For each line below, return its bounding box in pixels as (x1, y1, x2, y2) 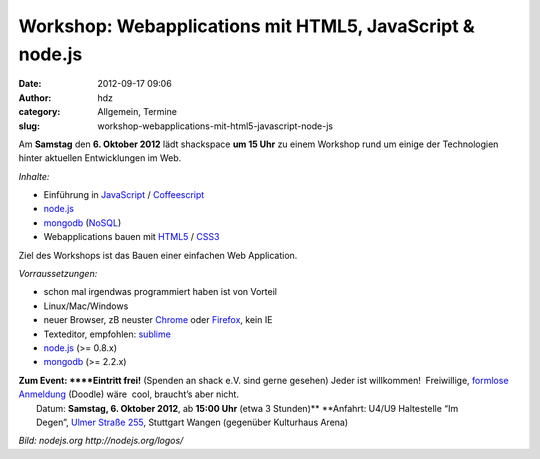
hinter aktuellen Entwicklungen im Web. (18, 152, 182, 164)
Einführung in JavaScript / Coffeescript (43, 189, 205, 201)
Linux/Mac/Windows (43, 300, 129, 312)
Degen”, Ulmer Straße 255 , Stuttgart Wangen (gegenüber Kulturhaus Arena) (36, 416, 349, 428)
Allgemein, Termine (97, 106, 177, 118)
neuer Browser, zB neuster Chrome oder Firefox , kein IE (43, 314, 273, 326)
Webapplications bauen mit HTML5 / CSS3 (43, 231, 220, 243)
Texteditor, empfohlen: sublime (43, 328, 172, 340)
